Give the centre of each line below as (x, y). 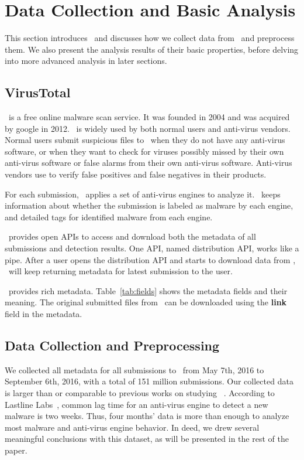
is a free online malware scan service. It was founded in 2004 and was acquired (149, 117)
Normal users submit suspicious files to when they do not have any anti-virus (145, 140)
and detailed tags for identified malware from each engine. (109, 217)
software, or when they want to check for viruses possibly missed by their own (144, 151)
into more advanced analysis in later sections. (86, 61)
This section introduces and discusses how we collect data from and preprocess (150, 38)
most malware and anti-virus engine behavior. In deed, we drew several (132, 427)
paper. (16, 450)
